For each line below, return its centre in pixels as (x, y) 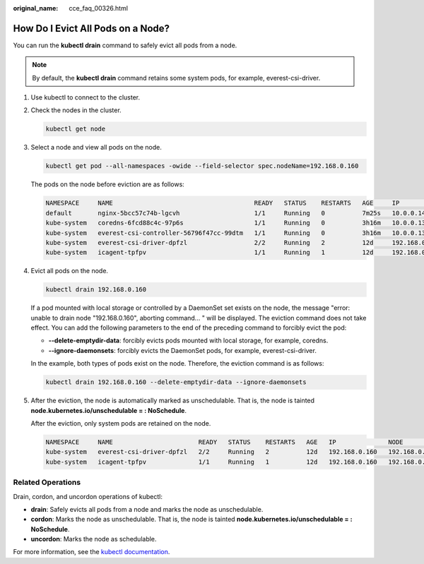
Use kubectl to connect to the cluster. (86, 97)
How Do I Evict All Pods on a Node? (91, 28)
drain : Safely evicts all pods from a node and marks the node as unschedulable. (147, 509)
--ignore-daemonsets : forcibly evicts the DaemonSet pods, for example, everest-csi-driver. (183, 350)
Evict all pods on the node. (70, 271)
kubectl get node (76, 129)
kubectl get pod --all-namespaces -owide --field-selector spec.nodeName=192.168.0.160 (202, 166)
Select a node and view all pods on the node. (96, 148)
